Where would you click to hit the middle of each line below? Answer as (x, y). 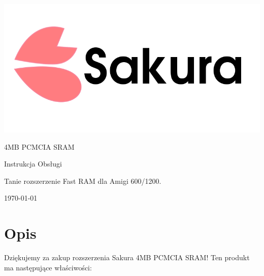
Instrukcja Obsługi (33, 164)
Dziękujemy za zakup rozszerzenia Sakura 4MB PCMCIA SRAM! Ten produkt (127, 257)
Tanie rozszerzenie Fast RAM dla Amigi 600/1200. (83, 181)
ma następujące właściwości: (48, 267)
